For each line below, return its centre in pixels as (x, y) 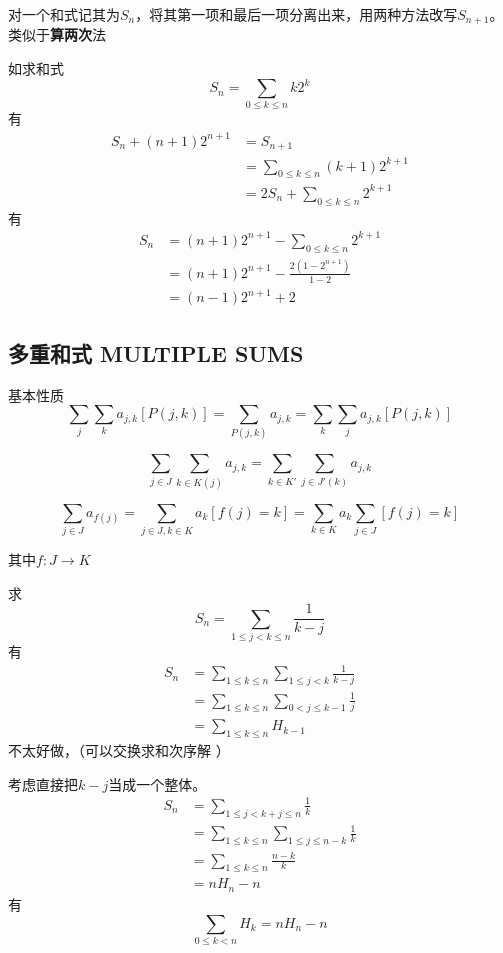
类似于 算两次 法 (57, 34)
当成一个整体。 (157, 783)
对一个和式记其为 (64, 14)
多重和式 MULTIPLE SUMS (156, 352)
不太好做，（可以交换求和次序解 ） (119, 750)
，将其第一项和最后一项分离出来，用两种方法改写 (296, 14)
